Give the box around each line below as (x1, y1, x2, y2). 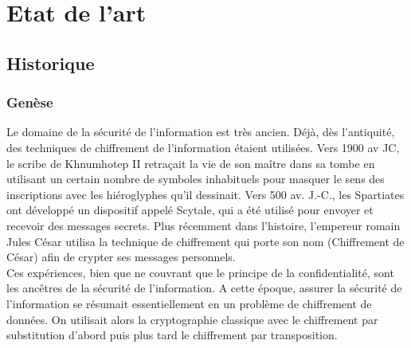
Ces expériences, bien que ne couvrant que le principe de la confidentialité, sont (6, 264, 394, 280)
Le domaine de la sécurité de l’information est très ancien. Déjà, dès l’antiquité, (6, 123, 395, 140)
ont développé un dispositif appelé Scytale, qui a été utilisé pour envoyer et (6, 201, 374, 218)
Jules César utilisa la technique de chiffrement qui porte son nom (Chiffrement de (6, 233, 405, 249)
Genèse (6, 92, 53, 112)
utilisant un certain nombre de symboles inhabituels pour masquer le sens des (6, 170, 385, 187)
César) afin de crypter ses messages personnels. (6, 248, 236, 265)
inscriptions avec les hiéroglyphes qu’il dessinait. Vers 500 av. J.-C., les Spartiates (6, 186, 405, 202)
